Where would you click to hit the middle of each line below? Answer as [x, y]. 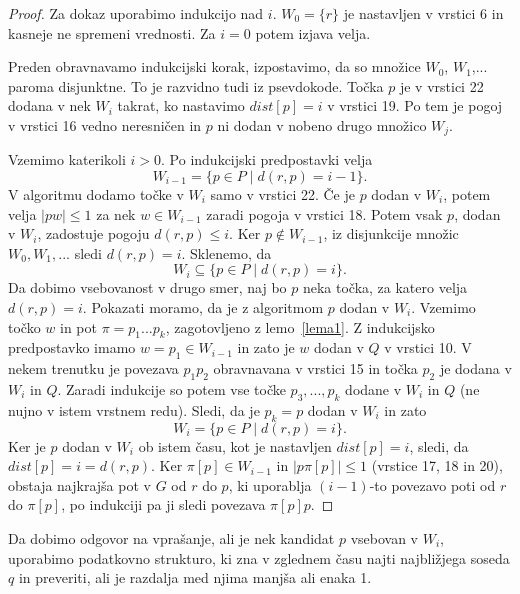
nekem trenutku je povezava [93, 368]
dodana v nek [49, 105]
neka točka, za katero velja [385, 287]
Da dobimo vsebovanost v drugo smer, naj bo [147, 287]
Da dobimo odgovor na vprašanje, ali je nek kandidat [171, 537]
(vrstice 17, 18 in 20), [437, 465]
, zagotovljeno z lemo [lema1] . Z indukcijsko [300, 326]
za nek [116, 213]
